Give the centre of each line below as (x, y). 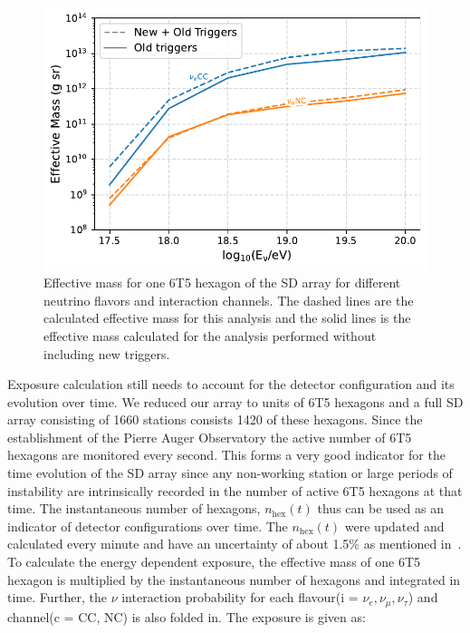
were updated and (394, 526)
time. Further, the (57, 597)
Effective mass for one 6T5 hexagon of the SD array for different (222, 282)
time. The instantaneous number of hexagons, (134, 508)
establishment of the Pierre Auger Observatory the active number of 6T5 (210, 437)
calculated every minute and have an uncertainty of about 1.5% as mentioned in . (235, 544)
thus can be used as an (380, 508)
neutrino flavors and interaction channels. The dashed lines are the (229, 300)
